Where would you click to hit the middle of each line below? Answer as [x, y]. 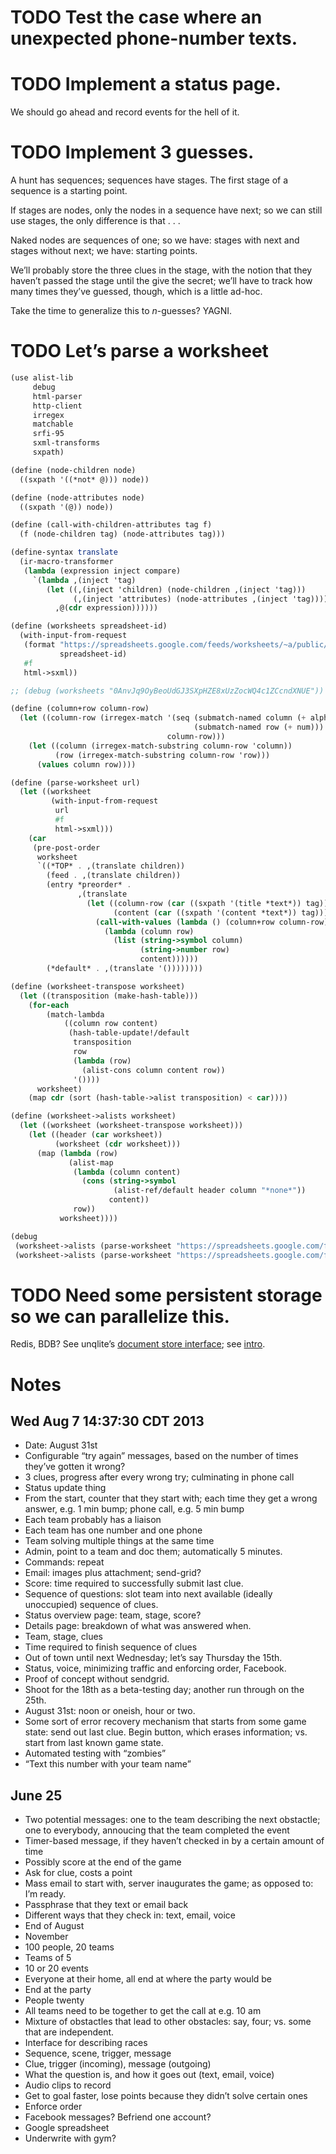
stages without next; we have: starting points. [104, 251]
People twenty [54, 2000]
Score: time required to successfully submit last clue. [134, 1583]
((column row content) [111, 1024]
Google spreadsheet [67, 2128]
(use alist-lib [42, 378]
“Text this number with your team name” [108, 1764]
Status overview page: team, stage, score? [113, 1615]
